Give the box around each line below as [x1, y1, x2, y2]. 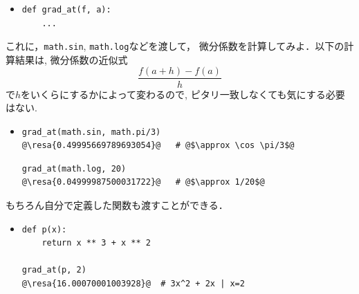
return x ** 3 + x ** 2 [42, 238, 151, 248]
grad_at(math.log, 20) [21, 163, 127, 174]
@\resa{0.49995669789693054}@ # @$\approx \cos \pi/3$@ [21, 140, 295, 151]
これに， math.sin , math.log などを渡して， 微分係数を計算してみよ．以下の [6, 39, 344, 53]
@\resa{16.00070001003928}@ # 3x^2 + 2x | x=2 [21, 279, 245, 289]
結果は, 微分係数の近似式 [15, 52, 128, 66]
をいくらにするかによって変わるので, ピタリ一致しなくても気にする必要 [21, 86, 345, 101]
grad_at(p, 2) [21, 265, 86, 275]
